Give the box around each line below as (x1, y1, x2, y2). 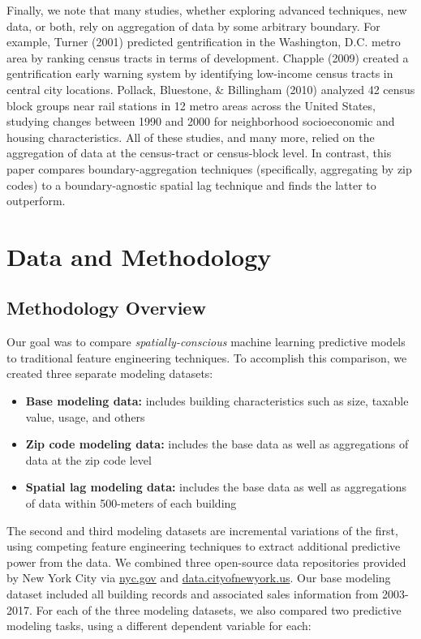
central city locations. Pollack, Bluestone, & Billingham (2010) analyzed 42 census (6, 80, 415, 97)
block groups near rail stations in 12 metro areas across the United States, (6, 96, 376, 114)
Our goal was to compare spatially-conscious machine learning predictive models (6, 333, 406, 350)
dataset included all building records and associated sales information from (6, 585, 379, 603)
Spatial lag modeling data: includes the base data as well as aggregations (25, 478, 407, 495)
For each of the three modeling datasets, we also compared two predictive (36, 601, 402, 618)
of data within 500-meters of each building (25, 495, 237, 512)
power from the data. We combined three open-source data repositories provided (6, 553, 406, 570)
